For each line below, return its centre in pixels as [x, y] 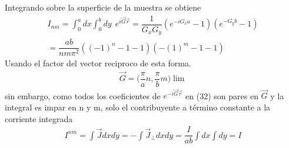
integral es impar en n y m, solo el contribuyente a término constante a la [138, 107]
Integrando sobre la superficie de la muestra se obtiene [103, 7]
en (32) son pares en [222, 95]
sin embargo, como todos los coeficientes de [83, 95]
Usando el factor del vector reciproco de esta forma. [98, 63]
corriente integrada [39, 118]
